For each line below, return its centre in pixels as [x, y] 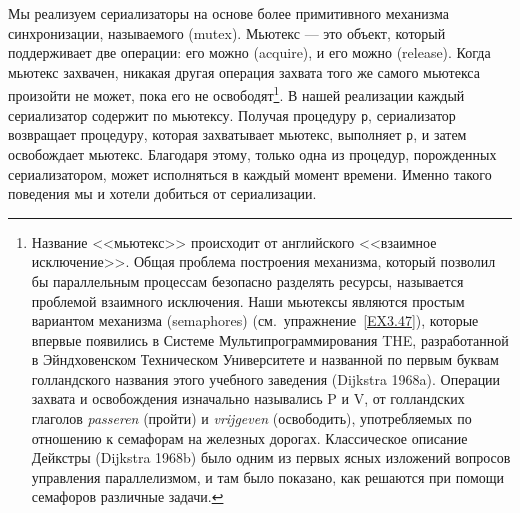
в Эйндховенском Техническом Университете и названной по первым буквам [265, 359]
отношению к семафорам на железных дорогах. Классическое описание [249, 437]
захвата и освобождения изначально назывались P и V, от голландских [248, 398]
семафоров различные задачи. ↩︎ [127, 496]
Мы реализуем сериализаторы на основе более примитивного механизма [228, 13]
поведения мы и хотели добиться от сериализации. [162, 193]
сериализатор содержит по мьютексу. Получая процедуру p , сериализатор [232, 114]
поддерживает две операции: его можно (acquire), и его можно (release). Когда [249, 52]
